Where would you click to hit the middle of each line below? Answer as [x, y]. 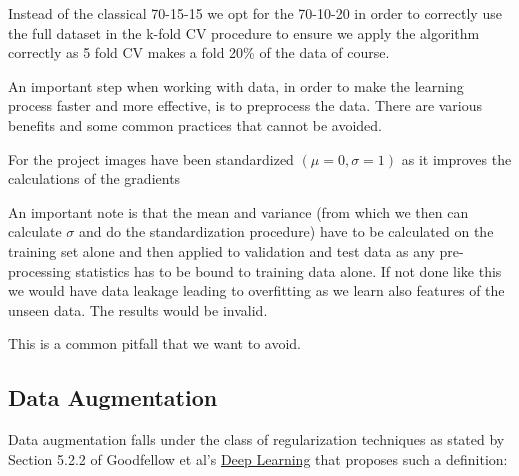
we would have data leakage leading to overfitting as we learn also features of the [256, 290]
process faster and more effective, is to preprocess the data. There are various [245, 105]
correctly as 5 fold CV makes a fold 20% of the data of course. [199, 52]
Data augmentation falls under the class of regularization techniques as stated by [256, 439]
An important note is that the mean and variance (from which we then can [238, 211]
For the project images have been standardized [151, 158]
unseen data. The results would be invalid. [138, 309]
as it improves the [456, 158]
